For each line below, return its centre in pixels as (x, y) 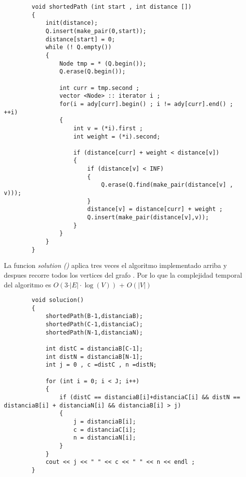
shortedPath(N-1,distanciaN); (94, 332)
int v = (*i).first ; (108, 128)
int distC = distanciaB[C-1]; (94, 349)
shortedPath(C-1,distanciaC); (94, 325)
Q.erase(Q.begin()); (92, 72)
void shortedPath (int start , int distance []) (112, 7)
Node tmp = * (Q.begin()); (103, 63)
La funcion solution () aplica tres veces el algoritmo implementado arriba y (115, 265)
